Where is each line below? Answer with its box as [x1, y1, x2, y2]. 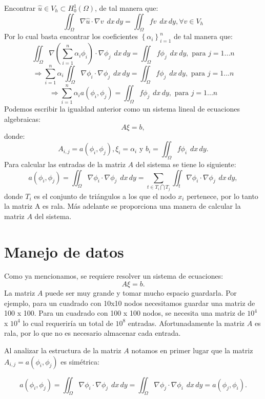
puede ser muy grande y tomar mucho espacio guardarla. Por [45, 287, 237, 298]
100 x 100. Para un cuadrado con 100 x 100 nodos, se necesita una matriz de [4, 307, 245, 318]
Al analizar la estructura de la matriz [4, 345, 121, 356]
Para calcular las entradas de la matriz [4, 159, 126, 170]
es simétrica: [60, 356, 99, 367]
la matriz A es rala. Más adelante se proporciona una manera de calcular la [4, 201, 241, 211]
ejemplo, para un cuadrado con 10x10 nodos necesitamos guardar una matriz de [4, 297, 255, 308]
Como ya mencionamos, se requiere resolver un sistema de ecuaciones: [4, 270, 223, 281]
